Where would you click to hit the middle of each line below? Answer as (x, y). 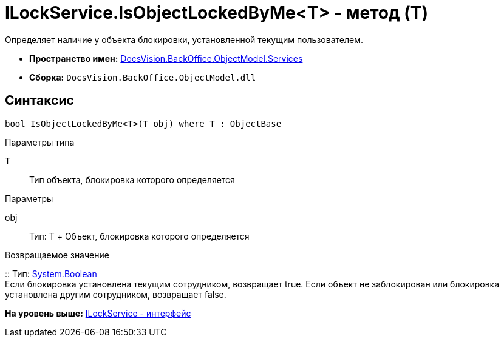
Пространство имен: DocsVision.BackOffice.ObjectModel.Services (166, 58)
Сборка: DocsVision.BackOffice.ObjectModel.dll (143, 77)
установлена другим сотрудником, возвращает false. (116, 294)
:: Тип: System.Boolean (51, 273)
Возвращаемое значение (57, 255)
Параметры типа (40, 142)
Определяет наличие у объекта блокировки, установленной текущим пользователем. (184, 39)
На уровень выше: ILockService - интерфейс (98, 313)
